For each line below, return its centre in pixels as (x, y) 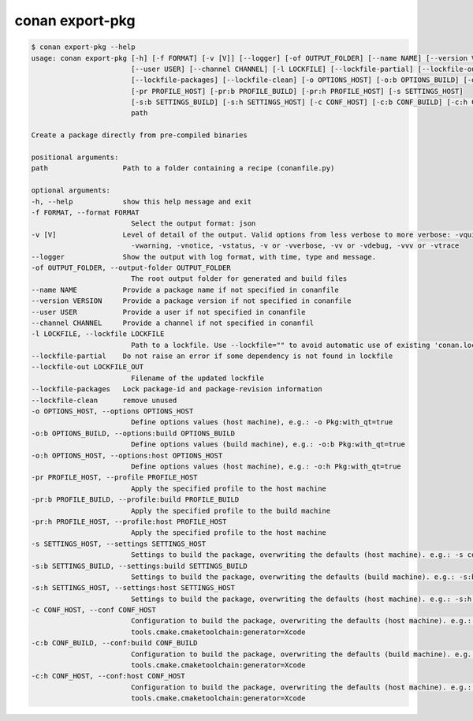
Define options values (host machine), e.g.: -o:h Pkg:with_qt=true (266, 466)
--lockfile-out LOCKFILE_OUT (88, 367)
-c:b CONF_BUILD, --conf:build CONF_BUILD (114, 643)
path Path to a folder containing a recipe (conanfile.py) (183, 168)
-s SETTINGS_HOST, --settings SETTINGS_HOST (119, 544)
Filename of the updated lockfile (197, 378)
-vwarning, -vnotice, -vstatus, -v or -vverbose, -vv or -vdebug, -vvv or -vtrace (295, 246)
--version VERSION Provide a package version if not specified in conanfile (191, 301)
